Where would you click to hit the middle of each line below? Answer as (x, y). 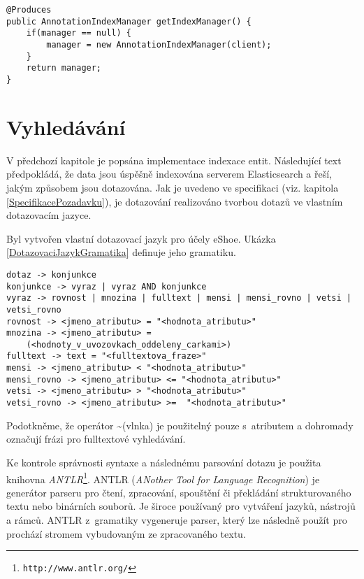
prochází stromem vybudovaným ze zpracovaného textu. (126, 533)
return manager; (64, 68)
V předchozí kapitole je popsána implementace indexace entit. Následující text (174, 160)
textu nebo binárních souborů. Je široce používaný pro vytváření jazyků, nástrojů (181, 506)
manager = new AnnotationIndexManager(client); (159, 44)
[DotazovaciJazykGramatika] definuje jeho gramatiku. (121, 252)
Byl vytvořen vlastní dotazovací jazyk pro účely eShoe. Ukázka (141, 238)
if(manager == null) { (79, 33)
